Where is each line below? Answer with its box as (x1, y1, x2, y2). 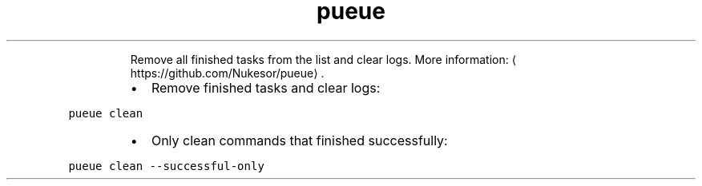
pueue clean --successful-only (68, 159, 264, 172)
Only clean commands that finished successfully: (151, 132, 448, 148)
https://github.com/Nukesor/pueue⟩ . (130, 65, 325, 80)
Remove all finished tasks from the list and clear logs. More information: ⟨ (130, 52, 517, 66)
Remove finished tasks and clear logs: (151, 79, 381, 96)
